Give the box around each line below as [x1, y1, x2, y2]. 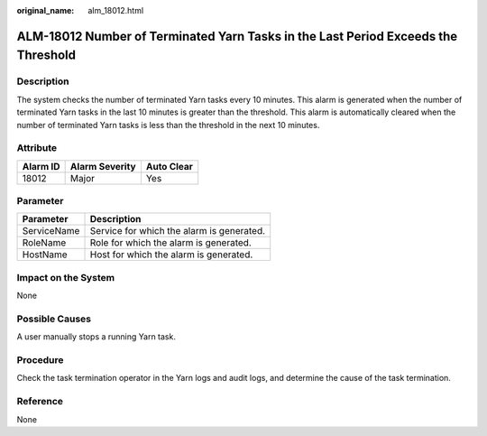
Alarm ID [22, 160, 60, 172]
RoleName [22, 237, 67, 249]
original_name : [16, 5, 75, 15]
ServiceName [22, 225, 80, 237]
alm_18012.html [87, 5, 144, 15]
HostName [22, 248, 68, 261]
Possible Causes [16, 312, 92, 325]
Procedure [16, 354, 64, 366]
